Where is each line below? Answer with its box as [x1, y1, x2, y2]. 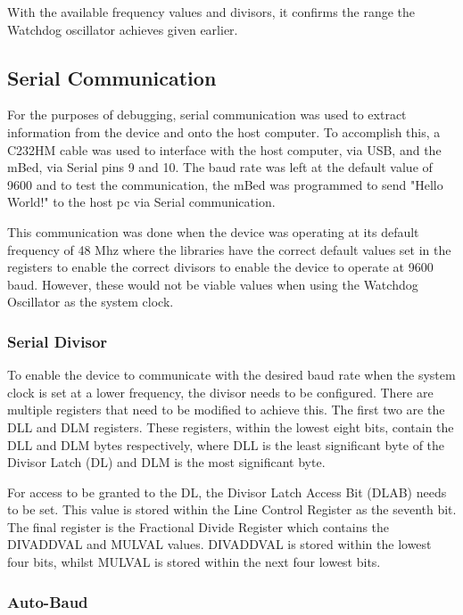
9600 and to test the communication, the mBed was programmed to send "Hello [7, 175, 443, 193]
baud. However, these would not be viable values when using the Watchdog [7, 275, 418, 293]
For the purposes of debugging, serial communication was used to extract [7, 105, 407, 124]
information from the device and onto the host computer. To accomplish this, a [7, 122, 441, 141]
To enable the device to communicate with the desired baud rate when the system [7, 365, 456, 384]
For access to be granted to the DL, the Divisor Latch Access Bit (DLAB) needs [7, 482, 447, 501]
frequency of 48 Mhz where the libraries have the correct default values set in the [7, 240, 451, 258]
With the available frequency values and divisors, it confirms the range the [7, 3, 416, 20]
